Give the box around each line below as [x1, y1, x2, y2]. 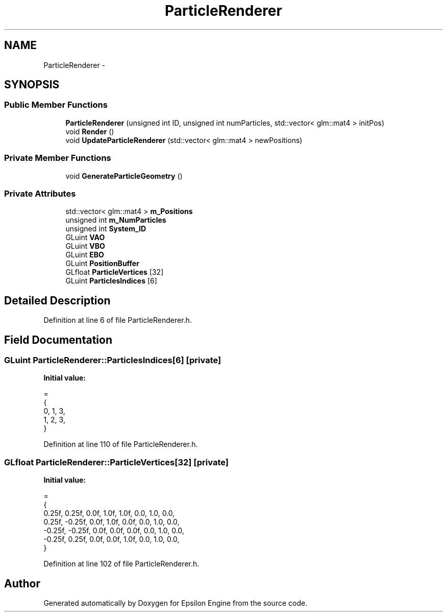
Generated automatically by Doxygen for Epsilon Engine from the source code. [43, 598, 308, 607]
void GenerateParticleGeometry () [65, 171, 183, 180]
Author [4, 577, 40, 590]
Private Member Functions [4, 153, 111, 163]
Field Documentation [4, 333, 112, 346]
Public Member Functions [4, 100, 108, 110]
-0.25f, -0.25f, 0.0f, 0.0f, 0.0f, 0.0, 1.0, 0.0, [43, 526, 184, 535]
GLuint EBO [65, 250, 104, 259]
